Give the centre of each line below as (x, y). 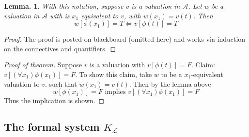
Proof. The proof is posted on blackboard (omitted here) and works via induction (125, 39)
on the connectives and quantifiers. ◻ (60, 48)
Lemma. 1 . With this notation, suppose (64, 6)
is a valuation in (156, 6)
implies (115, 92)
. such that (61, 84)
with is (60, 15)
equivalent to (100, 15)
